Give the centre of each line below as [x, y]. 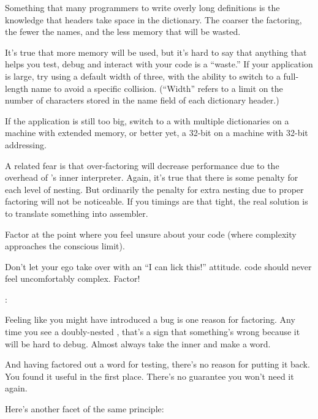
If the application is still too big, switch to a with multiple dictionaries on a [147, 120]
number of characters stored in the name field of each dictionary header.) [142, 100]
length [17, 88]
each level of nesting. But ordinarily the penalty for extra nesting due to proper [154, 189]
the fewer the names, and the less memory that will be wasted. [123, 32]
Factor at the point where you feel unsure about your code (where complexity [151, 234]
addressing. [26, 144]
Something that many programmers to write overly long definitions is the [142, 7]
